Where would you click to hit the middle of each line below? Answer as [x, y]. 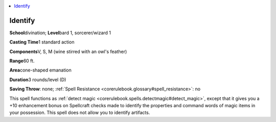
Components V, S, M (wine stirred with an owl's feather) [68, 52]
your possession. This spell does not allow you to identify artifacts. [80, 113]
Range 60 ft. [22, 61]
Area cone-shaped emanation [40, 70]
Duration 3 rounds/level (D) [38, 80]
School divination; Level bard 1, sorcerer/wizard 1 [60, 33]
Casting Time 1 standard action [42, 42]
